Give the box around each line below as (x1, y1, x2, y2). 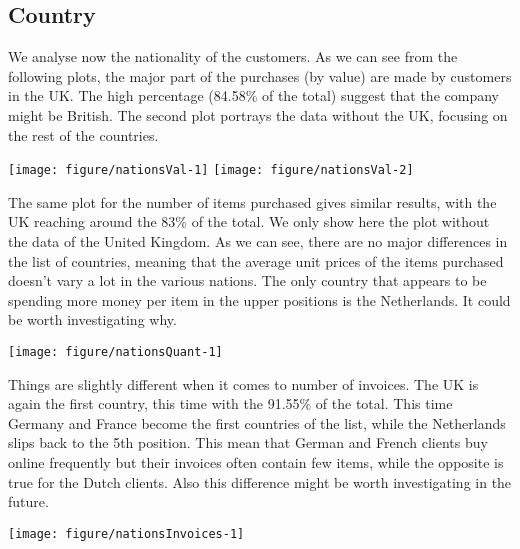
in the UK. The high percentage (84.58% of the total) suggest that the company (8, 85, 499, 106)
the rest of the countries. (8, 124, 159, 145)
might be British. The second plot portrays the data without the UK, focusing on (8, 104, 508, 125)
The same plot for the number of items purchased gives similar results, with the (8, 191, 497, 212)
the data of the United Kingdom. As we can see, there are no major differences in (8, 231, 508, 252)
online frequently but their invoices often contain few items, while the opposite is (8, 452, 504, 473)
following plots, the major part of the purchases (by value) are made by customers (8, 65, 512, 86)
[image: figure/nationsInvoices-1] (8, 526, 245, 541)
